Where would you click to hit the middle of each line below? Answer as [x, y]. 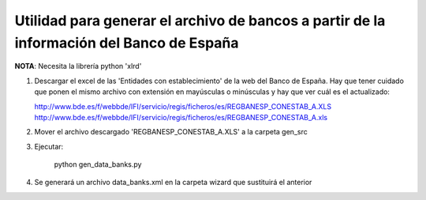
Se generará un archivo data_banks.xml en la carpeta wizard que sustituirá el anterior [173, 183]
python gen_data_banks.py [98, 164]
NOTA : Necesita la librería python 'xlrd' [78, 66]
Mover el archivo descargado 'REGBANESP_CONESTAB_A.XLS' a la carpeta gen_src [171, 132]
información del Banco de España [127, 43]
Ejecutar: [49, 146]
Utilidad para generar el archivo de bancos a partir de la [200, 21]
